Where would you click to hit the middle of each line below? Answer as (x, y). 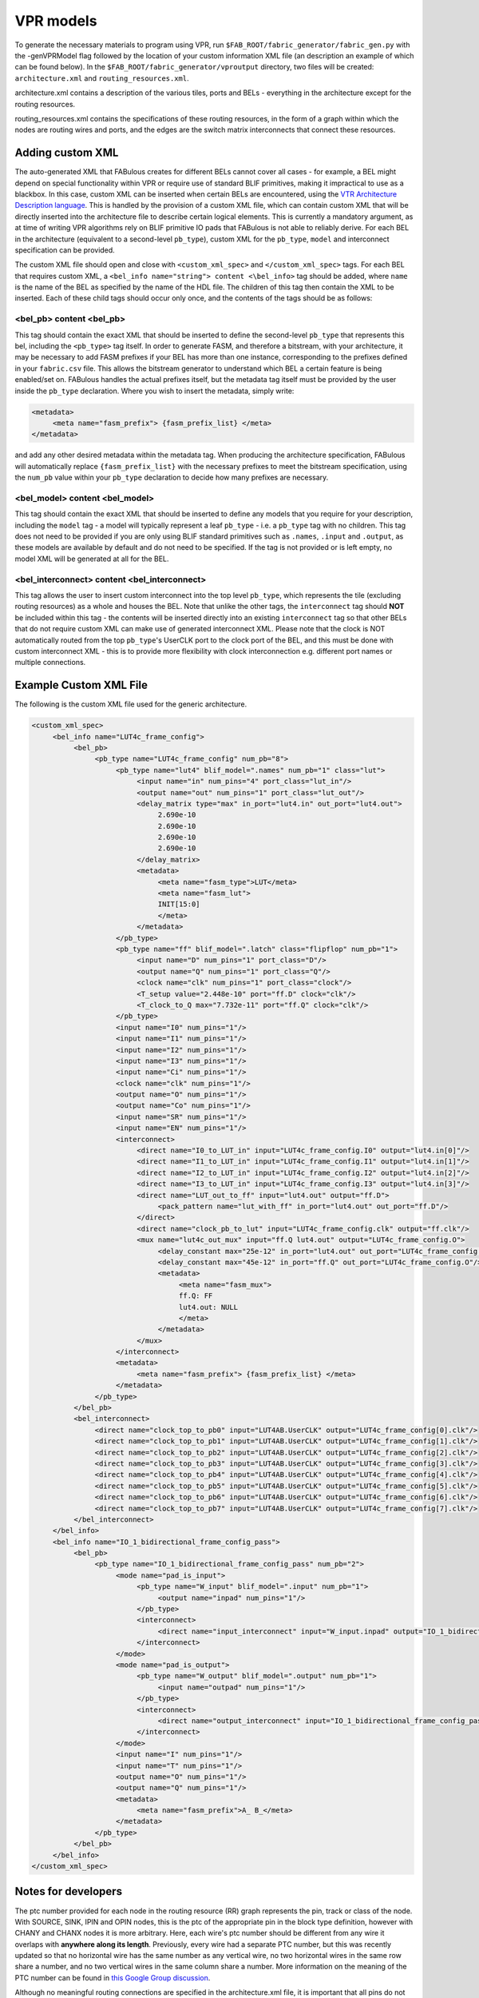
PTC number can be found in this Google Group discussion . (113, 1977)
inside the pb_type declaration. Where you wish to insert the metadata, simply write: (154, 391)
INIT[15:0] (179, 904)
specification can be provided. (65, 250)
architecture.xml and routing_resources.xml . (102, 78)
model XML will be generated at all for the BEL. (92, 559)
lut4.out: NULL (208, 1307)
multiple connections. (50, 663)
